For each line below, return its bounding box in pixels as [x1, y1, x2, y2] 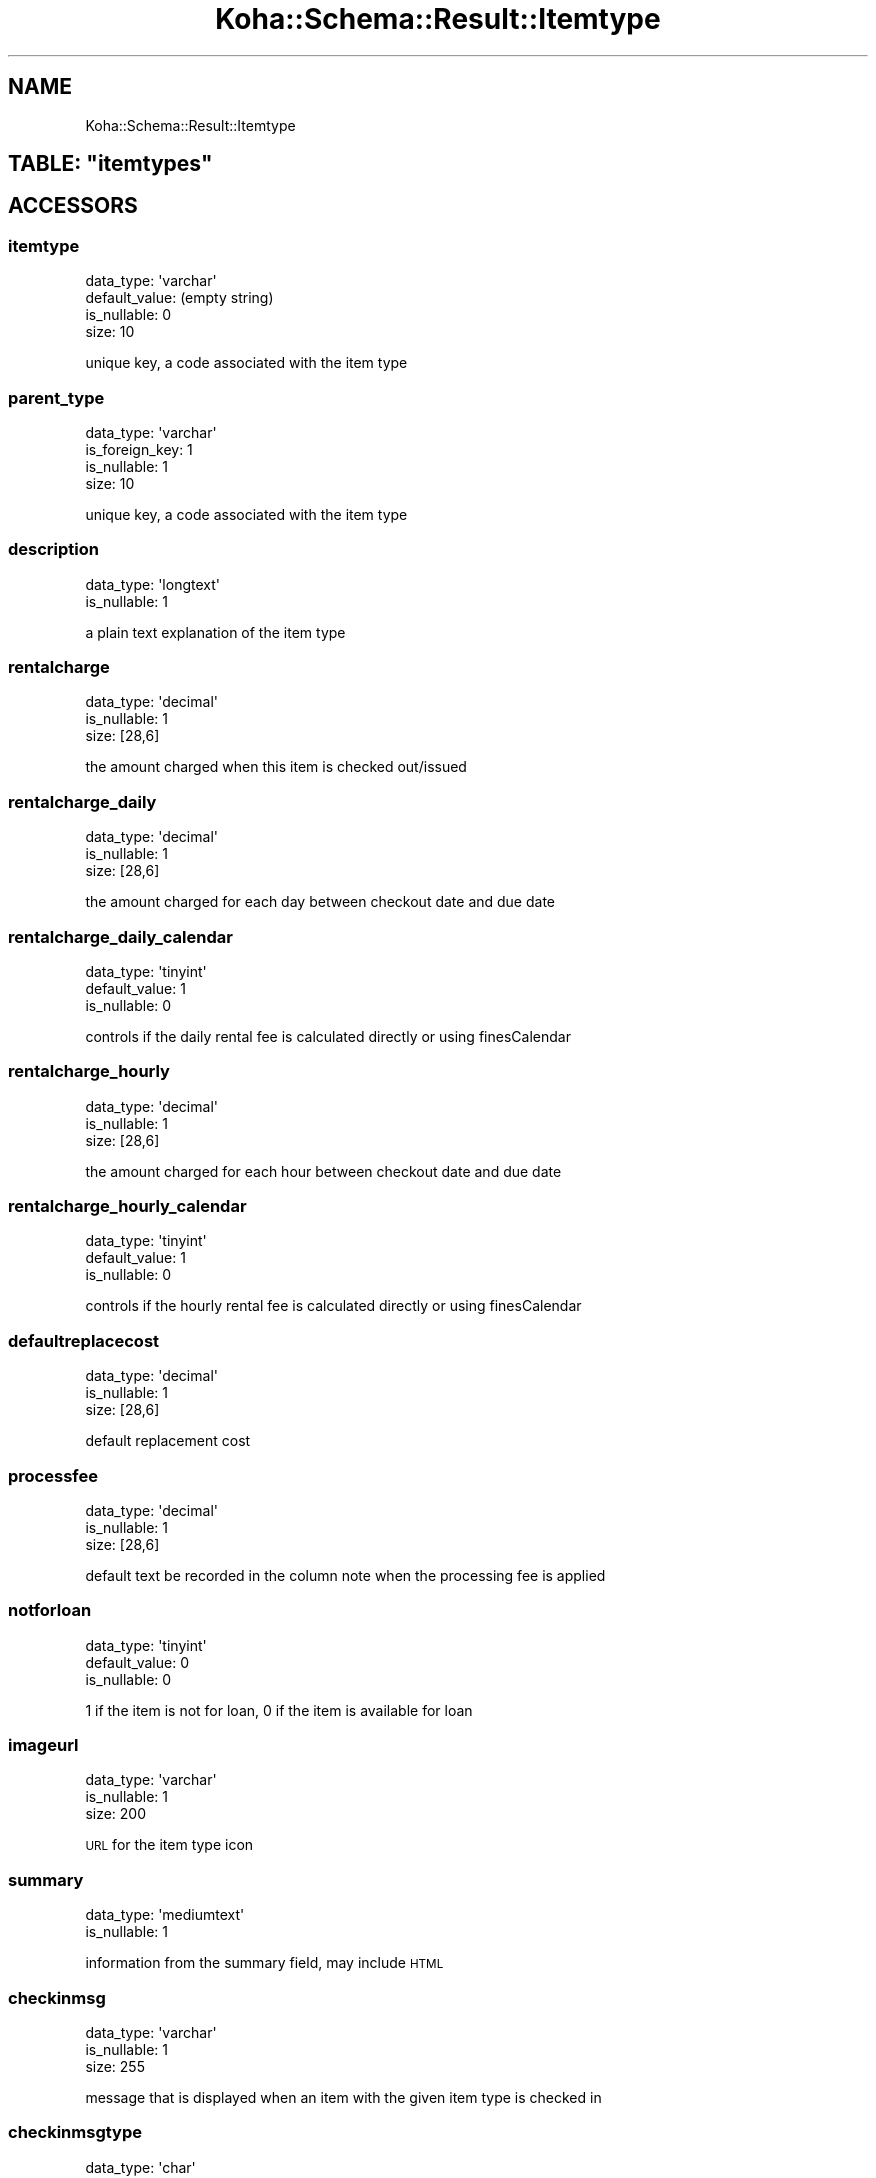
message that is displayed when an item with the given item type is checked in [85, 2088, 602, 2106]
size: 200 [85, 1805, 147, 1823]
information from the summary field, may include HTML [85, 1954, 444, 1972]
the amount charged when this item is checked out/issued [85, 758, 467, 776]
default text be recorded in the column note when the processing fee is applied [85, 1566, 606, 1584]
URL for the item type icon [85, 1836, 254, 1854]
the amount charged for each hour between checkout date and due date [85, 1162, 562, 1180]
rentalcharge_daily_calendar [8, 926, 233, 947]
